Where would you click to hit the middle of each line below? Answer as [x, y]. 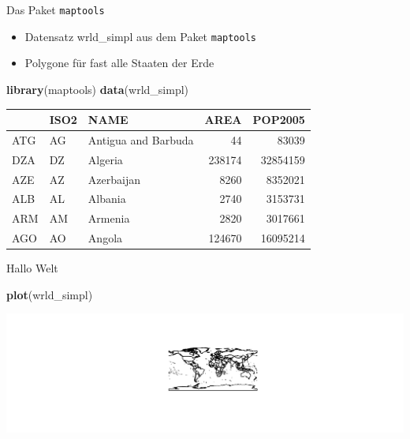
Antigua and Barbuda [141, 139]
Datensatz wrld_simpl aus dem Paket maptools [140, 36]
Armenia [109, 218]
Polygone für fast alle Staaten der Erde [119, 63]
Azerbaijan [114, 179]
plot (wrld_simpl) [50, 294]
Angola [105, 238]
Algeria [105, 159]
